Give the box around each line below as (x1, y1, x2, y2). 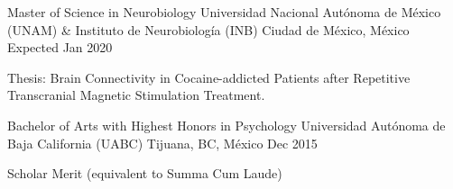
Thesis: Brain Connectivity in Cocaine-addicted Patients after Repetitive (7, 67, 411, 86)
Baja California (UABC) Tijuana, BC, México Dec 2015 (7, 133, 318, 152)
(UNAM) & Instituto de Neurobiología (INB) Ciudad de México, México (7, 20, 410, 39)
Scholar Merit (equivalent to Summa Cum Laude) (7, 164, 282, 183)
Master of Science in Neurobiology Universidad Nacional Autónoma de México (7, 3, 441, 21)
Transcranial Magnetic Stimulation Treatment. (7, 85, 265, 104)
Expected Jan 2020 (7, 38, 113, 57)
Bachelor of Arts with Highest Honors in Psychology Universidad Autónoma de (7, 115, 446, 134)
